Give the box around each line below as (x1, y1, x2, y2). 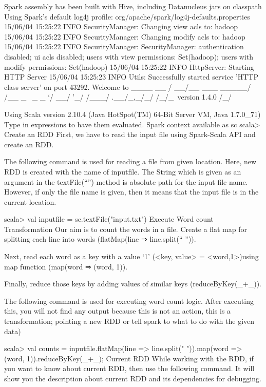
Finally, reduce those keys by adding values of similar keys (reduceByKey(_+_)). (4, 278, 262, 289)
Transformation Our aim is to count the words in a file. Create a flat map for (4, 223, 247, 234)
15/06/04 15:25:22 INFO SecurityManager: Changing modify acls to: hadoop (4, 31, 245, 42)
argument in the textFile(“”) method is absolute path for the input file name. (4, 176, 248, 187)
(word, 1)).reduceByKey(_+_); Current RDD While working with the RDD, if (4, 353, 254, 363)
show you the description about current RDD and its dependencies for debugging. (4, 373, 261, 383)
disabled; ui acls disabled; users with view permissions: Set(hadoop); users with (4, 51, 254, 62)
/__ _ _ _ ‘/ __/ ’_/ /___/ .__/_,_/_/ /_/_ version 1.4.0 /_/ (4, 91, 232, 102)
